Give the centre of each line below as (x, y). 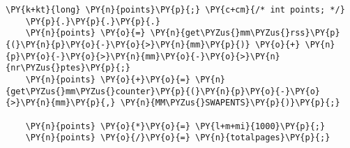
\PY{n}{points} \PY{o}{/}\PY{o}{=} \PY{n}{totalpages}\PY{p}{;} (178, 138)
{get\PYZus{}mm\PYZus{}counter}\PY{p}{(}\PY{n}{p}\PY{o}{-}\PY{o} (163, 91)
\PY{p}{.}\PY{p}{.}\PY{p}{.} (93, 21)
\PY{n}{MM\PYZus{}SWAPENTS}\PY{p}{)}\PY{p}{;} (230, 103)
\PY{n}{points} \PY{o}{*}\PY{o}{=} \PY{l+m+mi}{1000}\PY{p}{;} (175, 126)
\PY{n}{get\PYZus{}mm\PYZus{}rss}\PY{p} (245, 33)
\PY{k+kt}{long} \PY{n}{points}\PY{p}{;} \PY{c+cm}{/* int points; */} (175, 10)
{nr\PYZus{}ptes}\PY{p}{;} (68, 68)
